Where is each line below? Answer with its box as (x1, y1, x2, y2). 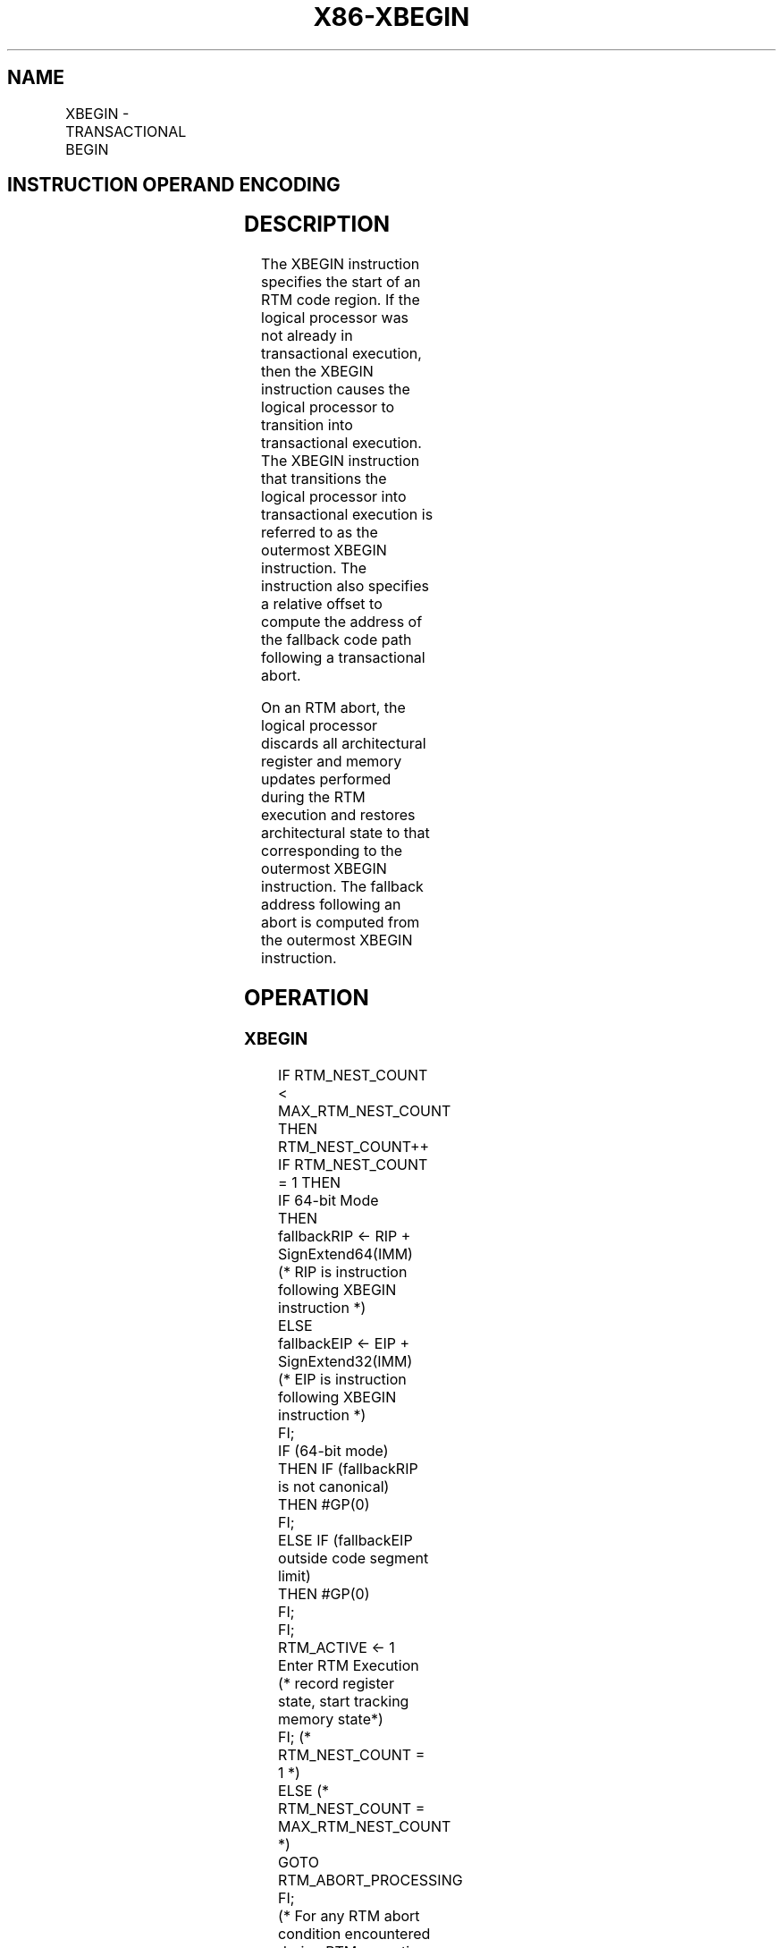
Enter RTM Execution (278, 1656, 419, 1674)
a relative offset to (261, 595, 383, 614)
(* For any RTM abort (278, 1906, 420, 1925)
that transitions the (261, 470, 387, 488)
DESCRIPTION (244, 211, 391, 238)
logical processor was (261, 309, 409, 327)
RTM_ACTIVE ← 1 (278, 1638, 395, 1656)
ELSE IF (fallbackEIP (278, 1530, 413, 1549)
